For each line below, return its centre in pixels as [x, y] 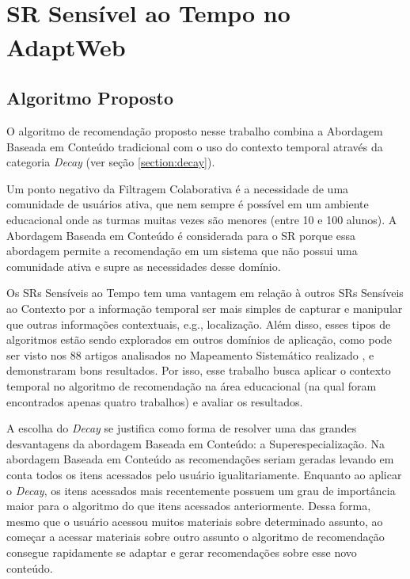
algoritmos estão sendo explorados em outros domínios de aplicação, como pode [199, 339]
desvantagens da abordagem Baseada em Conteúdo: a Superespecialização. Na [196, 443]
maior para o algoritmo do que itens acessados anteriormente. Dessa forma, [189, 506]
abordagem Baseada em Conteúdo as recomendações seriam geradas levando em [200, 459]
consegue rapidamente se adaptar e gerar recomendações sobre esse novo [182, 552]
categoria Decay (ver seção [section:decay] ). [111, 162]
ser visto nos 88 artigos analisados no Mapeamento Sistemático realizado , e [190, 354]
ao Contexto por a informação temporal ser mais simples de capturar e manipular [205, 309]
